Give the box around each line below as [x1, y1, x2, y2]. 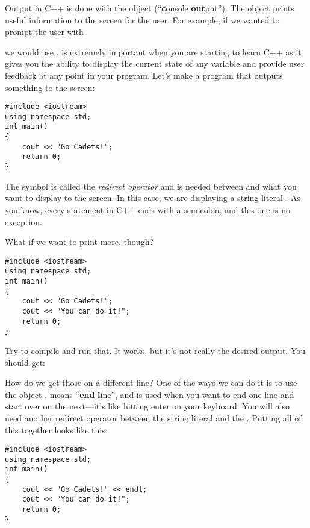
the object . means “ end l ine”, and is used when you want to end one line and [5, 388, 294, 400]
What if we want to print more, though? [5, 235, 154, 248]
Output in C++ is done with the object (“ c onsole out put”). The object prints [5, 2, 294, 14]
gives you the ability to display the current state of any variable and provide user [5, 57, 305, 70]
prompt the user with [5, 25, 84, 38]
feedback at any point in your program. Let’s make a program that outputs [5, 69, 283, 81]
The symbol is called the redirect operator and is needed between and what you [5, 179, 297, 192]
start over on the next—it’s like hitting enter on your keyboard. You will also [5, 400, 290, 412]
